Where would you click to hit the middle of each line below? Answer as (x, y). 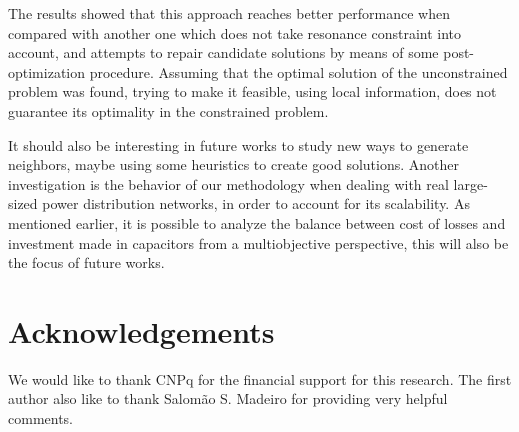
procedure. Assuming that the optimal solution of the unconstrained (298, 71)
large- (470, 183)
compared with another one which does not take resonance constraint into (235, 32)
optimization (47, 71)
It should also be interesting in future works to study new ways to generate (238, 144)
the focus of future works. (86, 262)
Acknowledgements (141, 330)
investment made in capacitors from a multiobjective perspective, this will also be (258, 242)
